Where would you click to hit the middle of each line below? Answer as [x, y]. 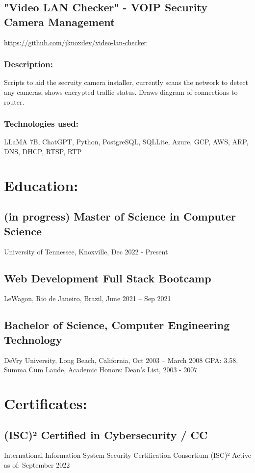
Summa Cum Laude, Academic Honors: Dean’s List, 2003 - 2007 [101, 370]
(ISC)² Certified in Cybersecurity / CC [106, 434]
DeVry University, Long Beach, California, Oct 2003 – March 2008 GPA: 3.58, [121, 360]
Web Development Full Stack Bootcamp [108, 278]
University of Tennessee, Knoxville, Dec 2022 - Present [86, 251]
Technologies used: [41, 124]
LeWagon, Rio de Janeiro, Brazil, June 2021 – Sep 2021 [88, 298]
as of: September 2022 [37, 464]
